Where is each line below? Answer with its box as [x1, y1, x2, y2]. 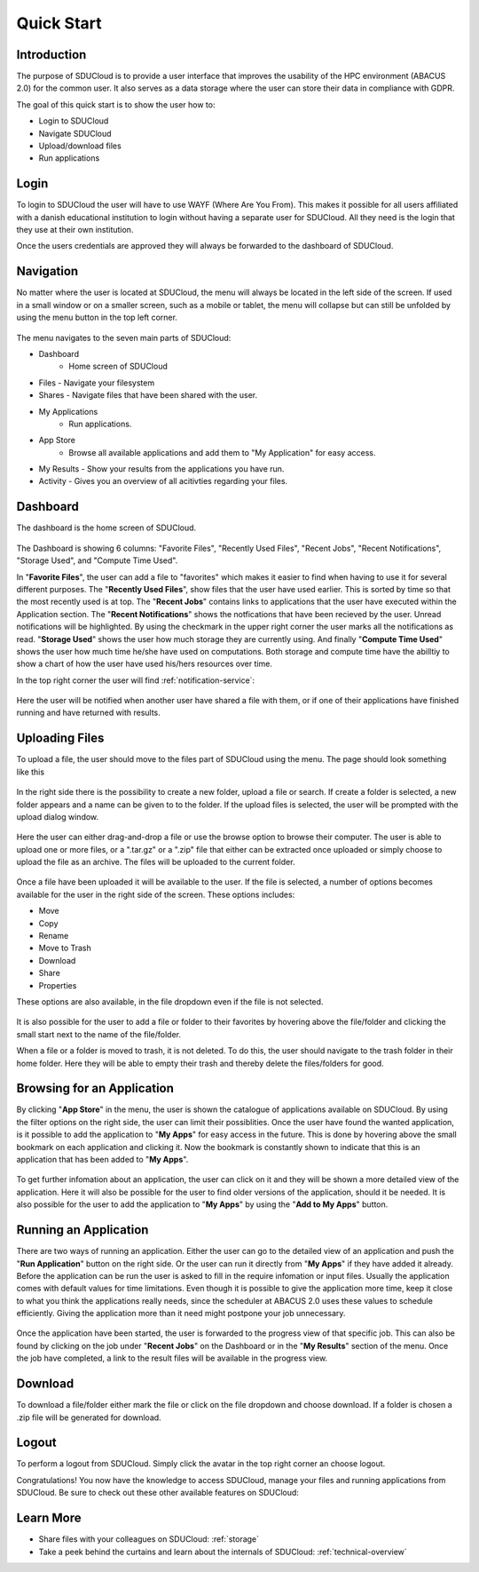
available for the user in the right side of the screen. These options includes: [16, 889, 295, 900]
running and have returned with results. [16, 707, 161, 719]
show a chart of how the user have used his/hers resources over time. [16, 658, 272, 670]
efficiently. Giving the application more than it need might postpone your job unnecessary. [16, 1308, 346, 1319]
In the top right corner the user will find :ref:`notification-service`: [16, 675, 255, 686]
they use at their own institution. [16, 225, 134, 235]
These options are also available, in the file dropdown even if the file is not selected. [16, 996, 324, 1007]
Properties [38, 980, 77, 990]
